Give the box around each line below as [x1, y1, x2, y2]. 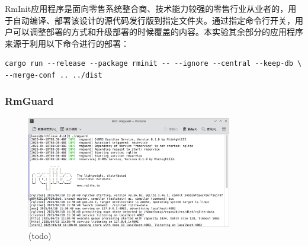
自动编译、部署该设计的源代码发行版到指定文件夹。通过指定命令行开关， [12, 14, 295, 26]
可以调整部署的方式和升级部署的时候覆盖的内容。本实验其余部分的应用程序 [12, 25, 303, 38]
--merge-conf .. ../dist [5, 71, 102, 79]
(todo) [28, 229, 52, 241]
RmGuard [5, 94, 54, 108]
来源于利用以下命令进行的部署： [5, 37, 129, 49]
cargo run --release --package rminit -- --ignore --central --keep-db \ [5, 59, 302, 68]
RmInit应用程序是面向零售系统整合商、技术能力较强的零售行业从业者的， [5, 2, 288, 14]
